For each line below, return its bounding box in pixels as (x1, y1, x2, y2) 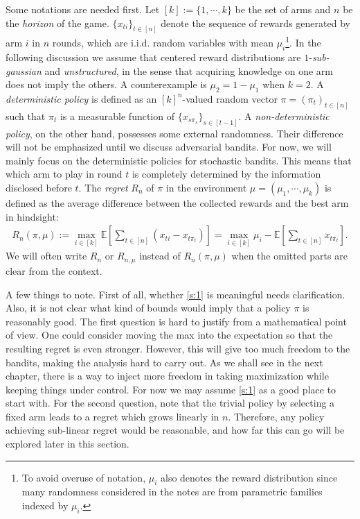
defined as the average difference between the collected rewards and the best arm (6, 195, 349, 210)
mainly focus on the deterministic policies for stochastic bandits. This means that (6, 153, 352, 167)
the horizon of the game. (6, 15, 109, 30)
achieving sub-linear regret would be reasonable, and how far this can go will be (6, 423, 345, 437)
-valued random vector (182, 91, 278, 105)
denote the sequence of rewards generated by (161, 15, 350, 30)
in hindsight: (6, 209, 59, 223)
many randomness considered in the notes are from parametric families (21, 484, 323, 499)
